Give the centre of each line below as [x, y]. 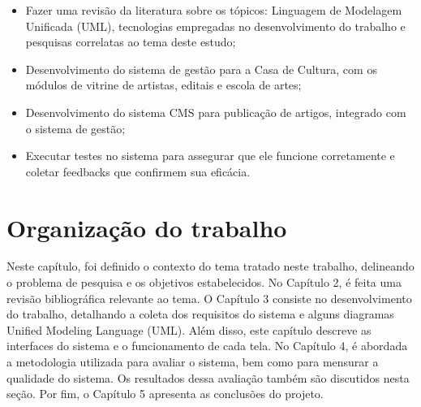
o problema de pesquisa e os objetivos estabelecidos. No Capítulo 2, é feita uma [204, 282]
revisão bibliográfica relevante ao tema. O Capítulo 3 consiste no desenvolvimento [209, 298]
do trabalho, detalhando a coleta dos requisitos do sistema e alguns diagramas [200, 314]
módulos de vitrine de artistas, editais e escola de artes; [163, 85]
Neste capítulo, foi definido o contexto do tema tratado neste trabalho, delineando [210, 266]
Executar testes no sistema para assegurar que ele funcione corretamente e [210, 156]
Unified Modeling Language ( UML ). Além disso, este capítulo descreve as [189, 329]
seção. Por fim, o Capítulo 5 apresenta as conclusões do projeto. [165, 394]
